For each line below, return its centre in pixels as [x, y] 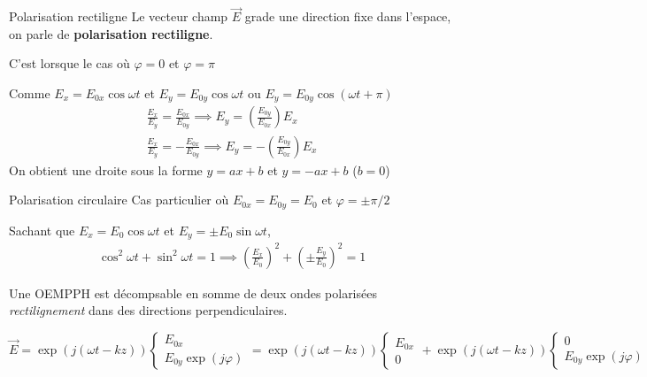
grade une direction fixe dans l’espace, [348, 16]
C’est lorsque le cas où [69, 63]
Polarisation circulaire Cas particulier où [119, 200]
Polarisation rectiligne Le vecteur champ [119, 16]
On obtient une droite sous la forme [106, 169]
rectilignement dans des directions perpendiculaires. [148, 310]
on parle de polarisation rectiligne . [111, 33]
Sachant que [42, 230]
